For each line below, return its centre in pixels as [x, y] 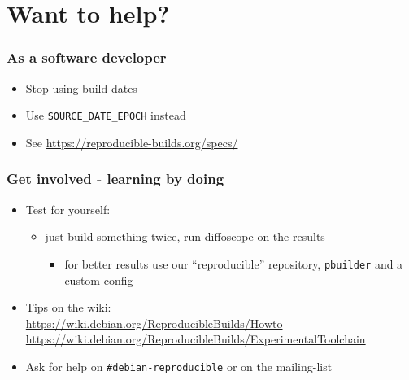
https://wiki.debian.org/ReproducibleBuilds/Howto [154, 323]
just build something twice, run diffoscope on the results [185, 236]
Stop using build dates [81, 87]
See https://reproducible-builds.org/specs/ [132, 142]
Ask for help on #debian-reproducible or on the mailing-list [179, 366]
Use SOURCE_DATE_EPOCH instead [106, 115]
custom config [99, 280]
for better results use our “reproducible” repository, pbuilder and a [234, 263]
